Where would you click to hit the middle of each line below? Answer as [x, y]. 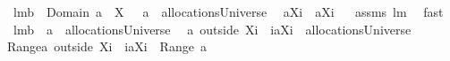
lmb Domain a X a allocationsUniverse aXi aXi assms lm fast [228, 11]
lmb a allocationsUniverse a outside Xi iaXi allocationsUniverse [212, 29]
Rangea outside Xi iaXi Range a [107, 46]
